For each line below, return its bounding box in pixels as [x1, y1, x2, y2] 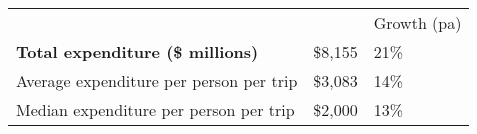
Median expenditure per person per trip [16, 98, 295, 121]
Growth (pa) [373, 11, 462, 34]
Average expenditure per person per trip [16, 69, 298, 92]
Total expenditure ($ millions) [16, 40, 259, 63]
